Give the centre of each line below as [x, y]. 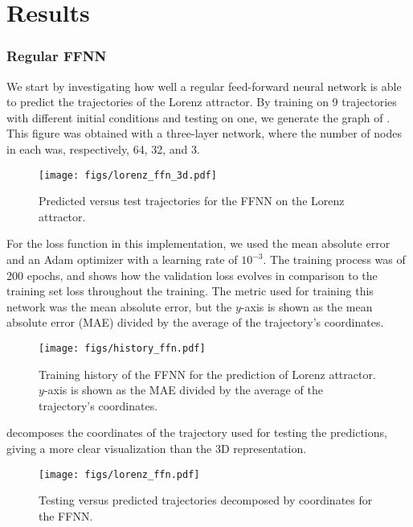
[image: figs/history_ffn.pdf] [122, 348]
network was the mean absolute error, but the [119, 306]
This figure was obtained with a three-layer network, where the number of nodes [204, 133]
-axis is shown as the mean [307, 306]
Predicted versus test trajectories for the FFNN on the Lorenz [192, 201]
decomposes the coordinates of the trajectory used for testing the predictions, [197, 432]
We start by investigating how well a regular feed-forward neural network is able [204, 86]
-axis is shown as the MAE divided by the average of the [183, 390]
